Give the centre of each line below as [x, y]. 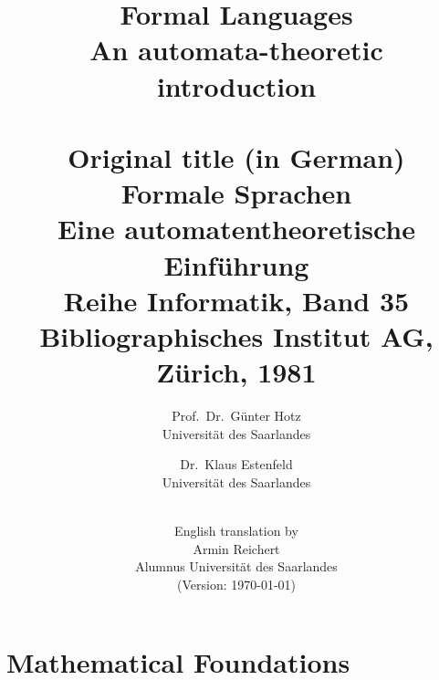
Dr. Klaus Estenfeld [236, 464]
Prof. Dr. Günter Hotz [236, 415]
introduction [236, 85]
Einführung [236, 264]
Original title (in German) [236, 157]
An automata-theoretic [236, 50]
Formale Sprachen [236, 193]
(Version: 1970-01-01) [236, 584]
